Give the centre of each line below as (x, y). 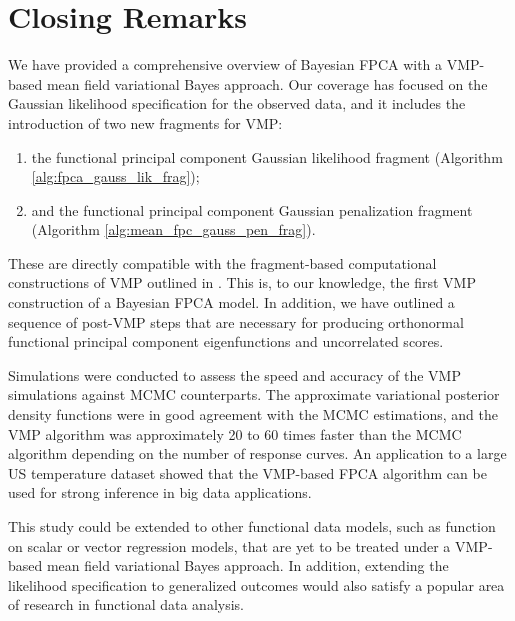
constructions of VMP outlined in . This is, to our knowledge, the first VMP (242, 282)
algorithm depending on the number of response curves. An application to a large (257, 453)
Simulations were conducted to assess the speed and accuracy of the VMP (234, 374)
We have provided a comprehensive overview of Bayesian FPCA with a (225, 64)
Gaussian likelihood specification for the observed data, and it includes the (237, 103)
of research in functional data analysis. (126, 604)
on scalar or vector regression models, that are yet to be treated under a (229, 545)
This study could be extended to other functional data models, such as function (252, 526)
